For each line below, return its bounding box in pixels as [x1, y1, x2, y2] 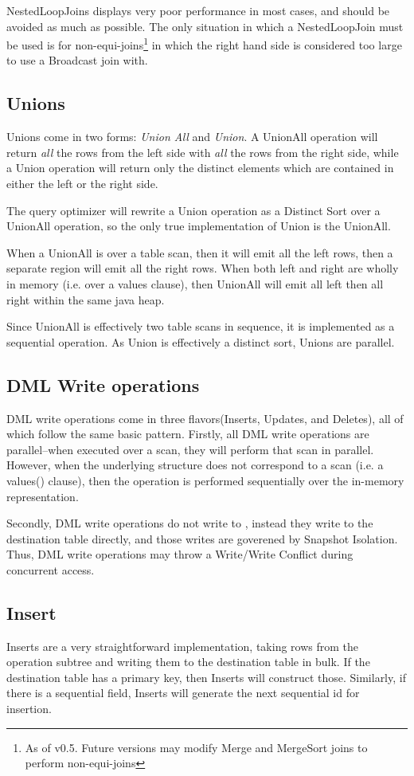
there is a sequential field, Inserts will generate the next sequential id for [6, 684, 360, 701]
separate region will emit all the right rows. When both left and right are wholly [6, 260, 399, 276]
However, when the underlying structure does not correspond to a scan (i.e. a [6, 457, 384, 473]
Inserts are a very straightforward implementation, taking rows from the [6, 637, 359, 654]
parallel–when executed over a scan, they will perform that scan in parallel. [6, 441, 374, 457]
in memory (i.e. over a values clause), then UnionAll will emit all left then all [6, 275, 384, 292]
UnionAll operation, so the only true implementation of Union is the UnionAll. [6, 218, 391, 234]
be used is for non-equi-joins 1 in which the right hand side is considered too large [6, 34, 402, 53]
